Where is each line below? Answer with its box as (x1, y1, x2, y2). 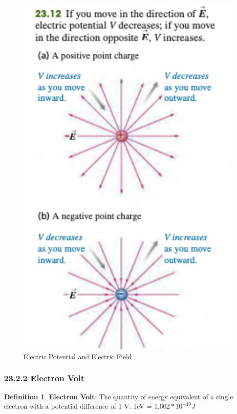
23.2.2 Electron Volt (4, 372, 85, 384)
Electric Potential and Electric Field (23, 351, 132, 361)
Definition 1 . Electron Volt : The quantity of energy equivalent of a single (4, 391, 233, 401)
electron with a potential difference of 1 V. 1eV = (4, 401, 152, 411)
